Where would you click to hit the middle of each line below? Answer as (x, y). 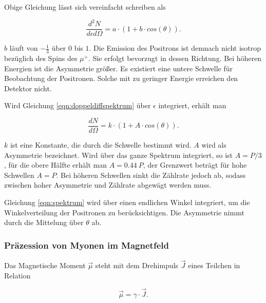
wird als (214, 145)
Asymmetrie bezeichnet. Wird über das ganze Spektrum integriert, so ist (119, 155)
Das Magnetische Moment (45, 265)
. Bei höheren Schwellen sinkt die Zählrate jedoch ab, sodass (151, 175)
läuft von (24, 48)
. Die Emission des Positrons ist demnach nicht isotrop (175, 48)
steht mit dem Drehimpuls (137, 265)
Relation (17, 275)
